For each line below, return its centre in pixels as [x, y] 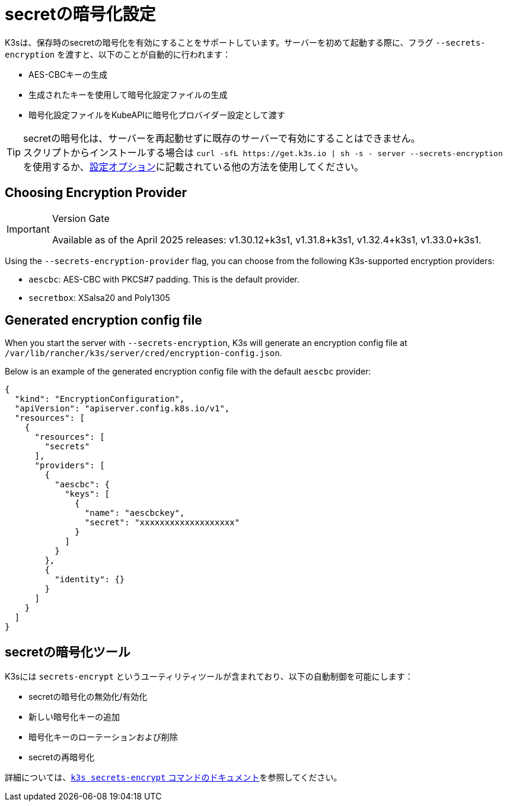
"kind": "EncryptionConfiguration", [100, 399]
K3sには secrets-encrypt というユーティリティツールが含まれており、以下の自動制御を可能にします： [209, 677]
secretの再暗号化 [62, 757]
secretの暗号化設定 [80, 14]
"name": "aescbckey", [135, 513]
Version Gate [81, 218]
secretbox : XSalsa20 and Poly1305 [99, 297]
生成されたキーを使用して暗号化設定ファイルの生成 [128, 94]
